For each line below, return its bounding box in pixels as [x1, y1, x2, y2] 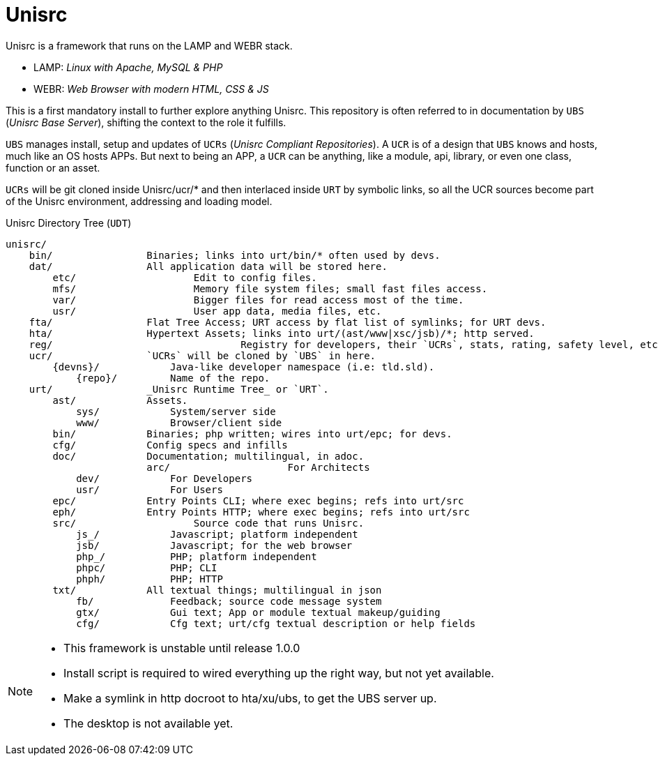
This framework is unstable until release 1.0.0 [63, 640, 300, 655]
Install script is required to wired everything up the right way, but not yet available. [63, 665, 494, 680]
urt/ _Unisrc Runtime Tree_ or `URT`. [29, 383, 329, 395]
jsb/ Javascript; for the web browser [76, 539, 353, 551]
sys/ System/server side [76, 405, 276, 417]
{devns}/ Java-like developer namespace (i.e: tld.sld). [52, 361, 435, 372]
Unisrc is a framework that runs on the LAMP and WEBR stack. [6, 39, 293, 52]
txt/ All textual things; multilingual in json [52, 584, 382, 596]
